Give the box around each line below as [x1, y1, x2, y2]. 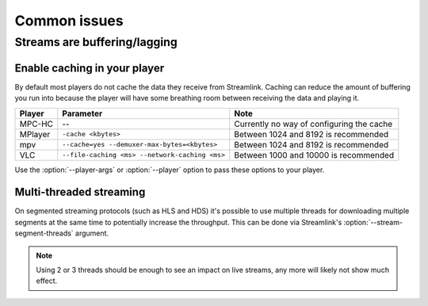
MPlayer [19, 128, 51, 140]
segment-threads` [14, 228, 75, 238]
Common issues [14, 12, 124, 29]
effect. [36, 276, 58, 285]
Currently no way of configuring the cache [234, 118, 393, 129]
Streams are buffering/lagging [14, 35, 178, 49]
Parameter [62, 108, 103, 119]
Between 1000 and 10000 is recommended [234, 149, 395, 160]
